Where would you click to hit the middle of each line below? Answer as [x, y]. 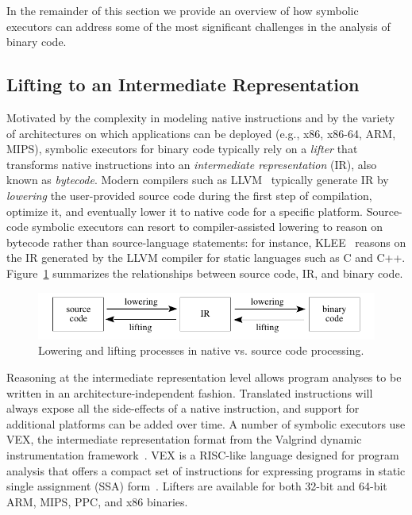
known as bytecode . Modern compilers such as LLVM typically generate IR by [198, 180]
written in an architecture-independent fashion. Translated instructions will [190, 392]
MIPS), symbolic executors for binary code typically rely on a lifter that [182, 149]
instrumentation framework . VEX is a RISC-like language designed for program [203, 455]
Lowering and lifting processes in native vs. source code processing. [201, 350]
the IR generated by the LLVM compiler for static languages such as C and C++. [206, 257]
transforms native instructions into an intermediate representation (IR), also [192, 164]
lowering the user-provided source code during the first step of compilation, [189, 195]
